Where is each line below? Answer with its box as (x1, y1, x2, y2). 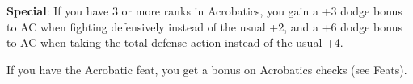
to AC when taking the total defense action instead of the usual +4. (6, 34, 343, 51)
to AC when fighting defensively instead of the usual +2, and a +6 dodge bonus (6, 18, 402, 35)
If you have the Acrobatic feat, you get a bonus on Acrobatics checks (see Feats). (6, 61, 407, 78)
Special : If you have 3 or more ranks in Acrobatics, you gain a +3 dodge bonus (6, 2, 402, 19)
